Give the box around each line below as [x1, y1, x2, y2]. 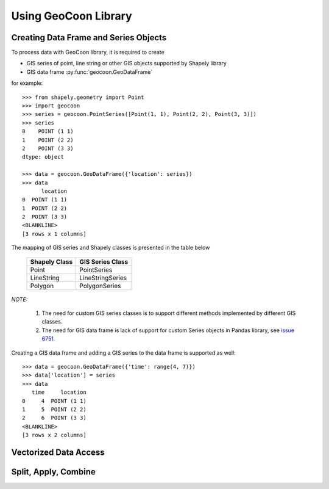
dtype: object [22, 153, 64, 161]
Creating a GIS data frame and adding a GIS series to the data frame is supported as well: [11, 349, 236, 357]
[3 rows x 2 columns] [22, 432, 87, 439]
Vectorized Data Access [11, 447, 105, 457]
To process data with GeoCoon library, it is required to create [11, 49, 164, 56]
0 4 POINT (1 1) [22, 397, 87, 404]
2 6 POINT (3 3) [22, 415, 87, 421]
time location [31, 389, 87, 396]
